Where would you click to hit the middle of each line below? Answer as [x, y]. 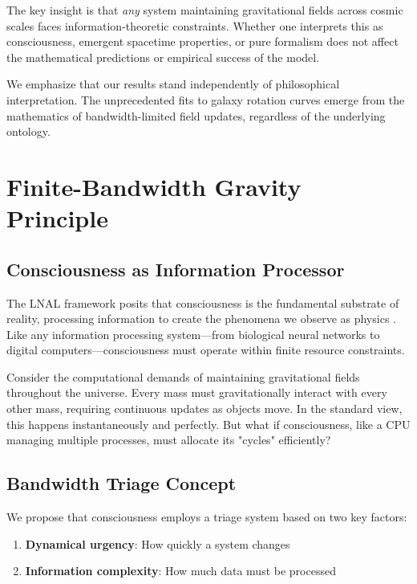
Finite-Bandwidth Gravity [154, 186]
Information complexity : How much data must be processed [180, 571]
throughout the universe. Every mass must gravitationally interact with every [197, 392]
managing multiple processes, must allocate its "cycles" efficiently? [169, 440]
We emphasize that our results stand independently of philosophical [173, 84]
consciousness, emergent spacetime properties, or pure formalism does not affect [202, 41]
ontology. [28, 131]
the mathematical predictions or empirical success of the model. [163, 57]
